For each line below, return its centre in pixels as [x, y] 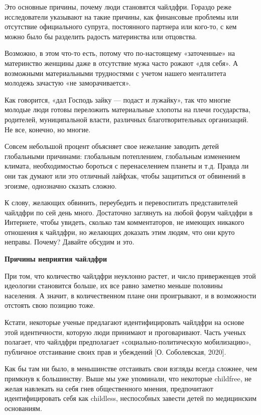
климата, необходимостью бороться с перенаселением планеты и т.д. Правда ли [127, 166]
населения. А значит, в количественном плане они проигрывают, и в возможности [130, 295]
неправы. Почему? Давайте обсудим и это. [70, 242]
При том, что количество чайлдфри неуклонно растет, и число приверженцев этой [130, 275]
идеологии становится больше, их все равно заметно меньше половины [114, 285]
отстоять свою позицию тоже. [50, 305]
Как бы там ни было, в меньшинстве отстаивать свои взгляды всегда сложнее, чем [131, 368]
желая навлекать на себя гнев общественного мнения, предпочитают [109, 388]
